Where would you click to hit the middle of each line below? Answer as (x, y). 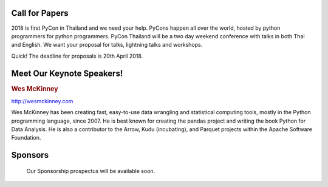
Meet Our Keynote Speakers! (67, 73)
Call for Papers (40, 13)
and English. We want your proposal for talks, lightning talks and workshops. (107, 45)
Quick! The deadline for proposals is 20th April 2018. (77, 56)
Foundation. (26, 138)
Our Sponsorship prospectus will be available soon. (91, 171)
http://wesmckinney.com (42, 101)
